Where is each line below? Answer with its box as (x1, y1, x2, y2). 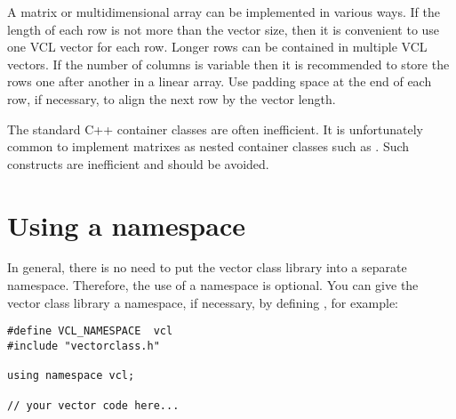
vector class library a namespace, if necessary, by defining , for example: (7, 293, 399, 311)
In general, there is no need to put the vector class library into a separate (7, 258, 407, 277)
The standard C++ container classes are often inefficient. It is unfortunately (7, 119, 423, 138)
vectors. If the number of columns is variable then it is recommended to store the (7, 54, 450, 73)
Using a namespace (7, 206, 245, 243)
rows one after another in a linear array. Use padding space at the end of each (7, 72, 432, 91)
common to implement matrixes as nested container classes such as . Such (7, 137, 410, 156)
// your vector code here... (7, 399, 180, 412)
